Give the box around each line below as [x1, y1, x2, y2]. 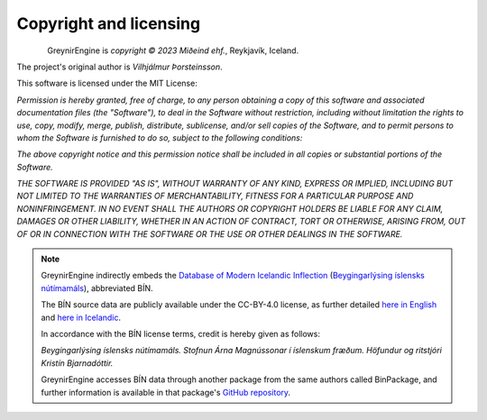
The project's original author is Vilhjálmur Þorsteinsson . [16, 61, 223, 72]
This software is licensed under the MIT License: [16, 78, 198, 89]
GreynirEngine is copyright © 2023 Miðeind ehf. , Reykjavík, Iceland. [47, 45, 299, 56]
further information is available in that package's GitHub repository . [41, 387, 291, 397]
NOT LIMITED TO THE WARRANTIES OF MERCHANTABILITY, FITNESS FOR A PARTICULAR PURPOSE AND [16, 190, 414, 202]
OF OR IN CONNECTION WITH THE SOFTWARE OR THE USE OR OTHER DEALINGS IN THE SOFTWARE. [16, 228, 403, 239]
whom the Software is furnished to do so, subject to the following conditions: [16, 132, 303, 143]
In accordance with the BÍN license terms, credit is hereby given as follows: [41, 328, 320, 339]
